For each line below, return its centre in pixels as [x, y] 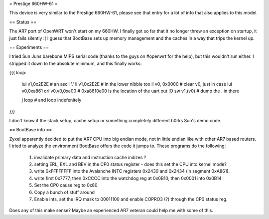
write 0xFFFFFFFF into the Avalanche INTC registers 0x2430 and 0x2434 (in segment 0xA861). [132, 171]
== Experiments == [29, 47]
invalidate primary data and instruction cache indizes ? [90, 157]
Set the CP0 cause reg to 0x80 [66, 185]
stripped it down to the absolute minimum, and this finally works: [75, 63]
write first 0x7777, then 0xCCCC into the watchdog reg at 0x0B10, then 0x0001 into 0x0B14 [128, 178]
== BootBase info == [31, 130]
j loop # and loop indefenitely [52, 100]
